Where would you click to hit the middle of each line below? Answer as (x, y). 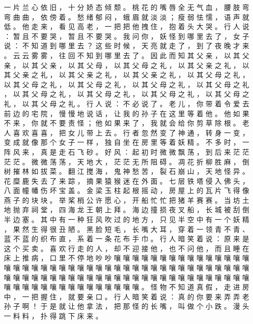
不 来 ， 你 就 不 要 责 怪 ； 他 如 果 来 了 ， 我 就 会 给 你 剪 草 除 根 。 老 (127, 123)
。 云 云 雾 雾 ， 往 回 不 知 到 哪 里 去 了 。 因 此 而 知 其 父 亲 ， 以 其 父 (127, 55)
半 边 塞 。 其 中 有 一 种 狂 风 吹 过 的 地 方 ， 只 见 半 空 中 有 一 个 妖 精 (127, 219)
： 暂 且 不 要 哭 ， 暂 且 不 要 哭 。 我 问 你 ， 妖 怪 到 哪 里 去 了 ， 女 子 (127, 36)
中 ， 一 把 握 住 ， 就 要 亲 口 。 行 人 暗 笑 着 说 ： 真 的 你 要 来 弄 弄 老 (127, 296)
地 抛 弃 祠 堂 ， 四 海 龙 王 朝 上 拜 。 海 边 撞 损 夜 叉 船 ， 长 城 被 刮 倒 (127, 210)
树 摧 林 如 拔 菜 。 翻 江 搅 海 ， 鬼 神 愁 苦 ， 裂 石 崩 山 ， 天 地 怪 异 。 (127, 171)
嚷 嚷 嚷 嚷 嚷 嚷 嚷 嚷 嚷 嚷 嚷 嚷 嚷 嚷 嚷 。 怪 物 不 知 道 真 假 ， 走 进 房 (127, 287)
